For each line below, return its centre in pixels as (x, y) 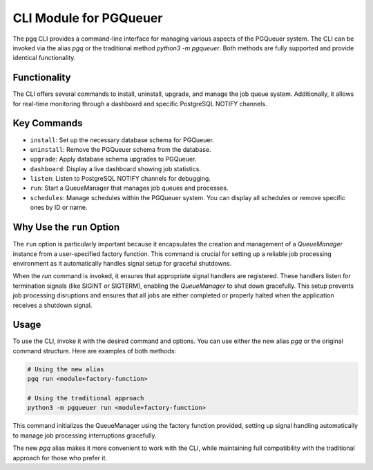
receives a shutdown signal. (52, 305)
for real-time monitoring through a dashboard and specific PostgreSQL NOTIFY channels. (140, 104)
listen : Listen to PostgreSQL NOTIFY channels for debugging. (120, 179)
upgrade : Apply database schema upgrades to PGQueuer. (113, 159)
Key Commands (48, 123)
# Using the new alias (66, 369)
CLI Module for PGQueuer (88, 18)
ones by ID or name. (59, 208)
